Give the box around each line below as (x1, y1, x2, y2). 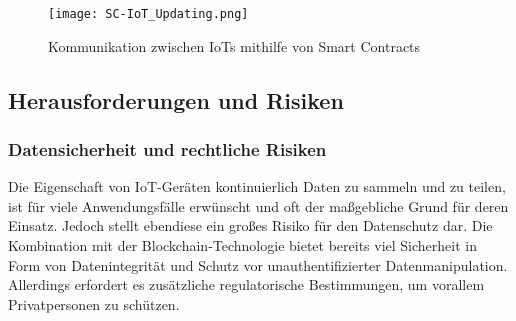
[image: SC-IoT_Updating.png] (48, 7, 249, 21)
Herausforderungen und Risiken (8, 84, 344, 115)
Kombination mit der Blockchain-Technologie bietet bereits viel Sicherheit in (8, 235, 477, 256)
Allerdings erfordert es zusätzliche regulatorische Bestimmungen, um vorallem (8, 274, 485, 295)
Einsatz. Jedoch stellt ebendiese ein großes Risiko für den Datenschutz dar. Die (8, 215, 493, 236)
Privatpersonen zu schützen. (8, 293, 180, 314)
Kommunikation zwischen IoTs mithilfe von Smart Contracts (48, 35, 421, 56)
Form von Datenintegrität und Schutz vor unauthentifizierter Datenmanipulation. (8, 254, 508, 275)
